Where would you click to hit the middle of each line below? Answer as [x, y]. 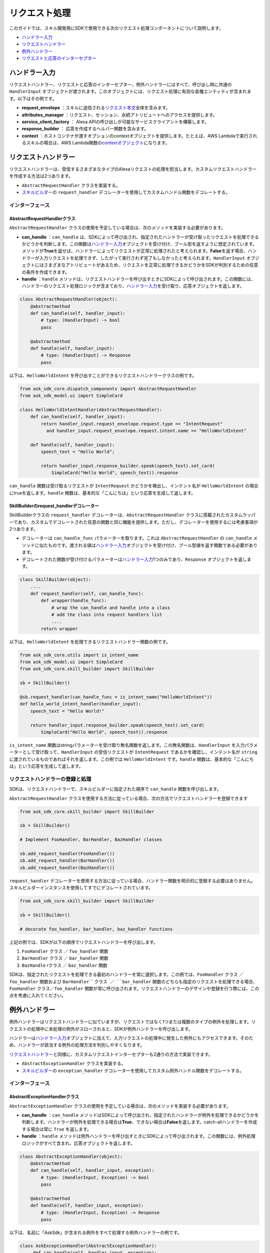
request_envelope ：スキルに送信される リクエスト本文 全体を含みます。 [96, 108]
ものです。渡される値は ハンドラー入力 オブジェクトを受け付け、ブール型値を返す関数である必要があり [152, 545]
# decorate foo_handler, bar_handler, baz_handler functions [96, 929]
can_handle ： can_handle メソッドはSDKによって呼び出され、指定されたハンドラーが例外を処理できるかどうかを [140, 1115]
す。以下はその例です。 [33, 98]
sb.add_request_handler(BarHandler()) [67, 861]
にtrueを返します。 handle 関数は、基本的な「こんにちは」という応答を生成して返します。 [102, 493]
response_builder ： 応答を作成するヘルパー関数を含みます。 [85, 129]
